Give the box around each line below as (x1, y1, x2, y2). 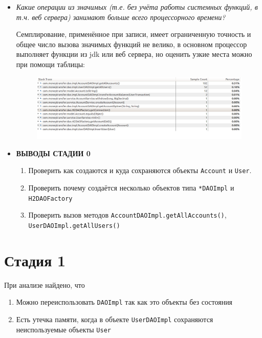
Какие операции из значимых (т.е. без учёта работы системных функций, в (16, 2, 258, 12)
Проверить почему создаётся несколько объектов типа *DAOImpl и (28, 182, 234, 193)
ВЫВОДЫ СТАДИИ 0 (16, 147, 91, 158)
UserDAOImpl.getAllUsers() (28, 222, 120, 229)
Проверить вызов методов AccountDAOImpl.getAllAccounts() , (28, 209, 227, 220)
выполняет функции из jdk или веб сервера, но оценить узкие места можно (16, 49, 252, 59)
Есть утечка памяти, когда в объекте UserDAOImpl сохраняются (16, 313, 213, 324)
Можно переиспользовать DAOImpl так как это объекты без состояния (16, 297, 233, 307)
